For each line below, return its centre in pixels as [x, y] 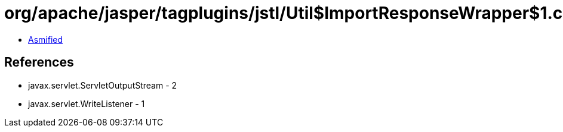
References [39, 62]
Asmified [46, 39]
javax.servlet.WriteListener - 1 [87, 103]
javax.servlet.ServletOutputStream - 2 [103, 85]
